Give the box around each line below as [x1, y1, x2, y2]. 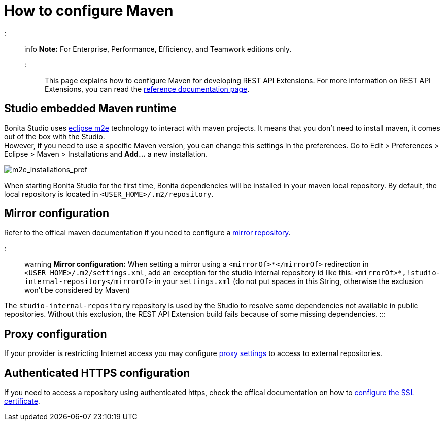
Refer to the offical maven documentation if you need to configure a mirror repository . [4, 228, 291, 237]
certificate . [4, 397, 40, 406]
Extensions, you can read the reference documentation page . [45, 84, 250, 93]
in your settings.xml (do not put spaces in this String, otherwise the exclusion [154, 277, 423, 286]
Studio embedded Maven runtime [4, 102, 177, 115]
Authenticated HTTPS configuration [4, 366, 190, 379]
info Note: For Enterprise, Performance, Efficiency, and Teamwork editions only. [24, 44, 292, 53]
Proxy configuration [4, 327, 107, 340]
